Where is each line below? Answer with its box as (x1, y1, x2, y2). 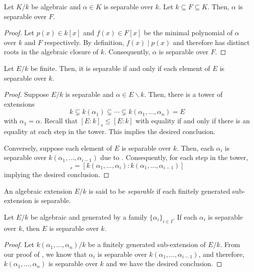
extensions (4, 98, 35, 109)
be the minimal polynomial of (143, 27, 233, 38)
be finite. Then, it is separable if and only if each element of (30, 63, 210, 73)
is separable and (65, 89, 114, 99)
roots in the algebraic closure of (4, 46, 99, 57)
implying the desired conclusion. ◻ (4, 169, 110, 179)
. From (220, 239, 240, 249)
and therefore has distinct (173, 37, 250, 47)
